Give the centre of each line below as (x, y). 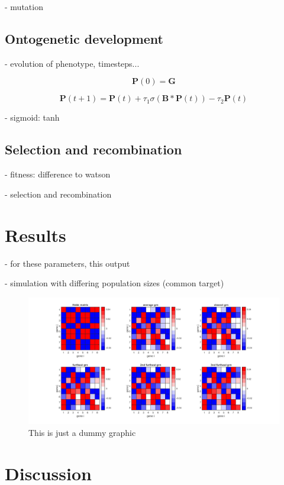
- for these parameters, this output (67, 263)
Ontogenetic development (84, 38)
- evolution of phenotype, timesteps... (72, 63)
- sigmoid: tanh (32, 117)
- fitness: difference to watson (58, 174)
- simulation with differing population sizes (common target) (114, 283)
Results (35, 235)
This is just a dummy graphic (82, 432)
